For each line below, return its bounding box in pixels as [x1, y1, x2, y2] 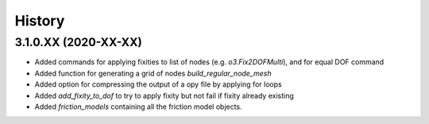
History [14, 12, 65, 29]
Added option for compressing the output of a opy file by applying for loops [34, 79, 282, 89]
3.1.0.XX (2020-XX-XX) [14, 35, 142, 49]
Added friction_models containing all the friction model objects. [34, 102, 242, 111]
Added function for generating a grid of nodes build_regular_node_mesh [34, 68, 272, 78]
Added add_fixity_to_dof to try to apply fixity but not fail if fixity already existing [34, 91, 294, 100]
